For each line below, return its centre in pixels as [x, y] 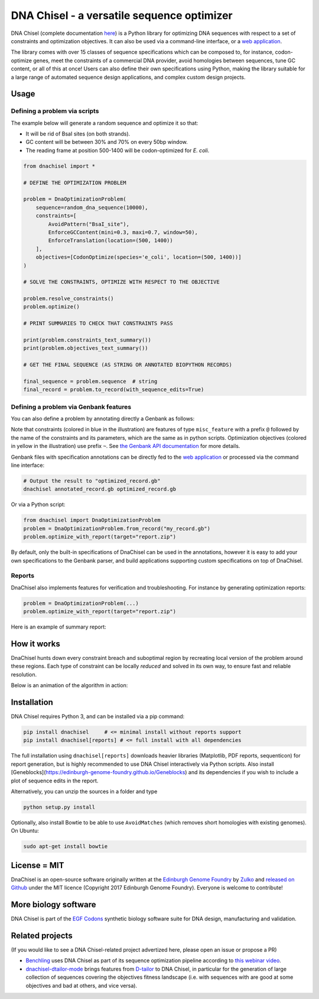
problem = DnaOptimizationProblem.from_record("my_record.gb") [117, 528]
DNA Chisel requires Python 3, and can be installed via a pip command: [98, 717]
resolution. [24, 674]
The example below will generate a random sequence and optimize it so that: [105, 123]
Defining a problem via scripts [55, 111]
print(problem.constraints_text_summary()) [87, 340]
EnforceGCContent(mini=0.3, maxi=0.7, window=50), [123, 232]
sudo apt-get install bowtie [66, 847]
